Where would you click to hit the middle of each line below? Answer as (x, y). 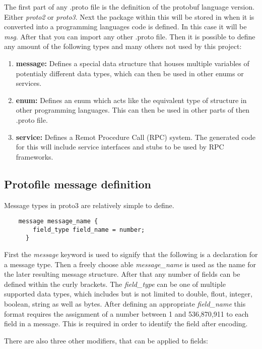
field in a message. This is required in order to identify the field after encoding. (126, 323)
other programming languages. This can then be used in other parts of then (133, 110)
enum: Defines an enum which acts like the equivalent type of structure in (131, 100)
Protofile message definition (78, 184)
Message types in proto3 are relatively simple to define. (89, 205)
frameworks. (35, 156)
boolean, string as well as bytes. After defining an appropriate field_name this (125, 304)
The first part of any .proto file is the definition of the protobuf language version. (129, 7)
